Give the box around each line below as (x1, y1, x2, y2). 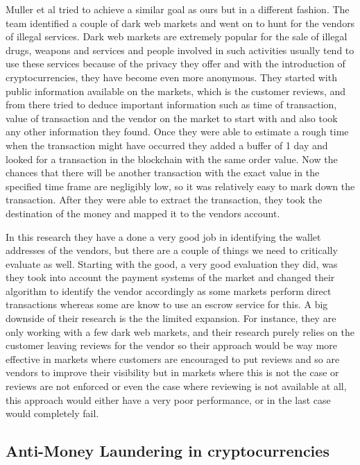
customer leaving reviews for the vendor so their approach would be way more (6, 338, 338, 353)
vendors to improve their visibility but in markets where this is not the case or (6, 365, 339, 380)
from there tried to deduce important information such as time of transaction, (6, 97, 337, 112)
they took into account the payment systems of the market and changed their (6, 270, 335, 285)
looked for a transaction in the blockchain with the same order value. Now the (6, 151, 338, 166)
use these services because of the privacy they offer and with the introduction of (6, 56, 345, 71)
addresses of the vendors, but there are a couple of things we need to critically (6, 243, 338, 257)
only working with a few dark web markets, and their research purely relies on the (6, 324, 354, 339)
